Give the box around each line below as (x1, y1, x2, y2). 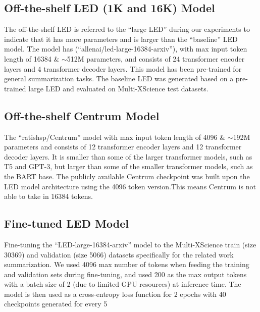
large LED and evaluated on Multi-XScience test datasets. (28, 83, 209, 93)
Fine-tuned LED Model (4, 216, 129, 231)
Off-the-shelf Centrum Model (4, 108, 160, 123)
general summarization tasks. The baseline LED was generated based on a (4, 73, 234, 84)
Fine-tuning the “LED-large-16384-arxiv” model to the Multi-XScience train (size (4, 239, 256, 249)
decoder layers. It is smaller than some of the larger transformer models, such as (4, 151, 252, 162)
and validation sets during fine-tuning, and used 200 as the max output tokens (4, 269, 247, 279)
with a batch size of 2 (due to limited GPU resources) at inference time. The (4, 279, 241, 289)
